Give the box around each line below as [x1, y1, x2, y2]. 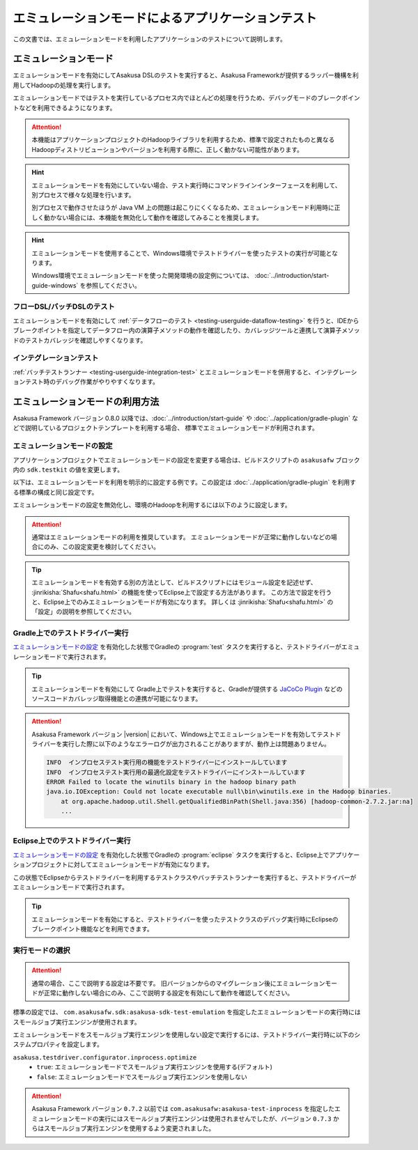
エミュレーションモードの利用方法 [13, 396, 160, 407]
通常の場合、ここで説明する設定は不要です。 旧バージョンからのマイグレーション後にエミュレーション [31, 979, 325, 987]
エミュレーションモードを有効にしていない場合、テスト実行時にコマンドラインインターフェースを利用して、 [31, 181, 341, 189]
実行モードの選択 [13, 945, 70, 955]
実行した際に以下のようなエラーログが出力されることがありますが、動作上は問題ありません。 [61, 740, 331, 748]
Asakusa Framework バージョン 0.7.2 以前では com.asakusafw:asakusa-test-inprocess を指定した [31, 1105, 334, 1113]
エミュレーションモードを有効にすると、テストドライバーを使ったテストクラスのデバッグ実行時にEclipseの [31, 915, 339, 923]
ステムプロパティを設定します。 [13, 1040, 104, 1048]
